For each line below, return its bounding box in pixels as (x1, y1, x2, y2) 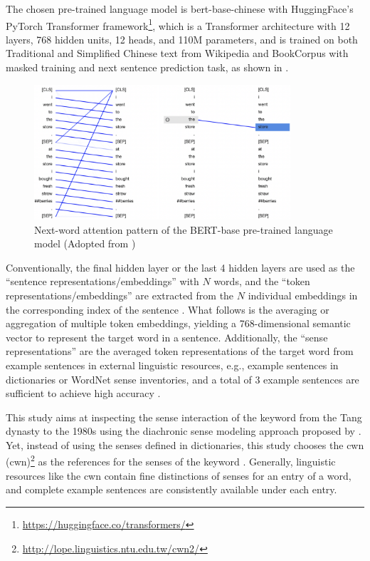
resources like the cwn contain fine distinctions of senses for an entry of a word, (6, 468, 351, 483)
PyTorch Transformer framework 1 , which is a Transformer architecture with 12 (6, 16, 350, 33)
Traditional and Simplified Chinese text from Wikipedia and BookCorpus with (6, 46, 349, 61)
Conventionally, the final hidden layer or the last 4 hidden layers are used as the (6, 259, 355, 274)
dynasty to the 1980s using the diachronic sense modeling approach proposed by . (6, 423, 361, 438)
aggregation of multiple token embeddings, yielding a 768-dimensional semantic (6, 316, 351, 331)
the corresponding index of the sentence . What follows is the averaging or (6, 302, 329, 316)
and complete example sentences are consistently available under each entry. (6, 482, 337, 497)
